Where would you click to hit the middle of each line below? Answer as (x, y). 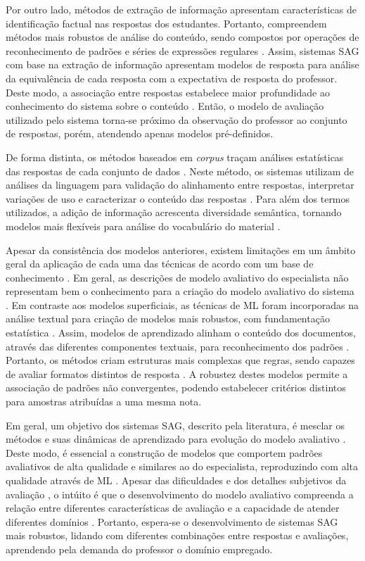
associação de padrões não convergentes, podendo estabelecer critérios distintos (176, 387)
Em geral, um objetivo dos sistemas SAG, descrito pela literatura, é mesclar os (175, 425)
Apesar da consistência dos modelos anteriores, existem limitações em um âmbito (181, 250)
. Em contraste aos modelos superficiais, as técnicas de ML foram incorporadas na (182, 304)
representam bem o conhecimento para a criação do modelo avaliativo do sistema (180, 291)
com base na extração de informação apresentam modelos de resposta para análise (182, 64)
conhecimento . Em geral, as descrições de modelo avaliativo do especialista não (177, 277)
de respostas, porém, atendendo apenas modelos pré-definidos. (140, 133)
